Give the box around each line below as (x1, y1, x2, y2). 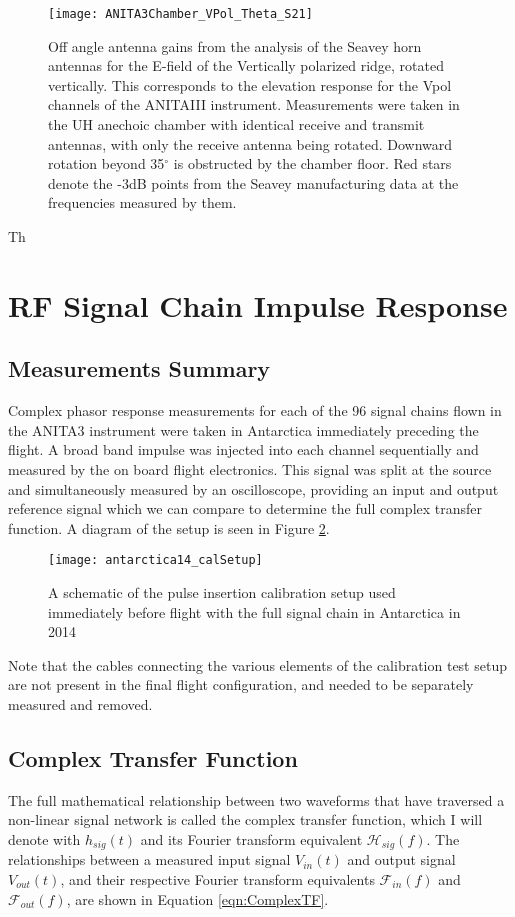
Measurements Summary (8, 353, 271, 384)
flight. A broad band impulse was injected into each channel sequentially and (8, 439, 479, 460)
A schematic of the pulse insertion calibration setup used (48, 581, 396, 602)
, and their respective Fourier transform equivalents (60, 868, 375, 889)
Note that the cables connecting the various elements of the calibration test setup (8, 654, 507, 675)
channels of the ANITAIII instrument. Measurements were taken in (48, 94, 460, 115)
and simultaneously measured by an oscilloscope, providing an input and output (8, 478, 499, 499)
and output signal (347, 849, 456, 870)
